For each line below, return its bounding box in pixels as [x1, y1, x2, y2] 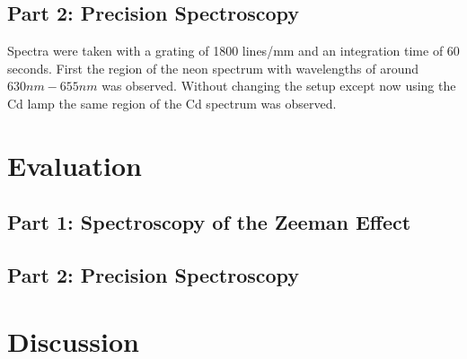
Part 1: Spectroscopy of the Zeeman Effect [7, 208, 411, 236]
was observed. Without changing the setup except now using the [101, 76, 456, 95]
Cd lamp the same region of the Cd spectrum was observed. [7, 93, 337, 112]
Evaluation [7, 146, 142, 183]
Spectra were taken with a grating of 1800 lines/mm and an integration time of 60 [7, 41, 460, 60]
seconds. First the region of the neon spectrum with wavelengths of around [7, 58, 419, 77]
